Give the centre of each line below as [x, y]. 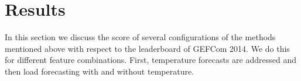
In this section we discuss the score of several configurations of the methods [140, 37]
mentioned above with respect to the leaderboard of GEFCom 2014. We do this [147, 48]
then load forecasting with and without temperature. [100, 71]
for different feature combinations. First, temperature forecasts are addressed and [151, 60]
